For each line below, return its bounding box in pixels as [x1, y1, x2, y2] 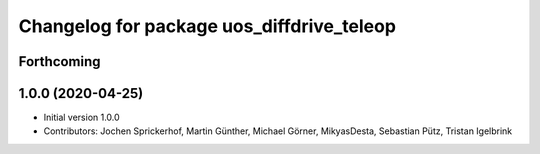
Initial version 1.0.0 [43, 111, 120, 124]
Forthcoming [18, 53, 101, 70]
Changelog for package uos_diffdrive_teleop [18, 15, 397, 37]
